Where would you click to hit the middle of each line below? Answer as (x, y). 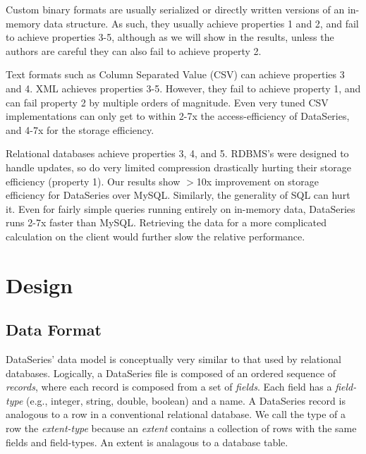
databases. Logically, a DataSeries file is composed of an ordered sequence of (171, 373)
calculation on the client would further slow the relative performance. (155, 236)
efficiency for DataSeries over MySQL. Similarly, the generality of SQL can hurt (178, 195)
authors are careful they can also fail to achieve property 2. (134, 50)
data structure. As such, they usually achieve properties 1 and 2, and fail (201, 23)
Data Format (54, 330)
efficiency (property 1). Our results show (93, 181)
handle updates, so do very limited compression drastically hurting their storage (178, 167)
